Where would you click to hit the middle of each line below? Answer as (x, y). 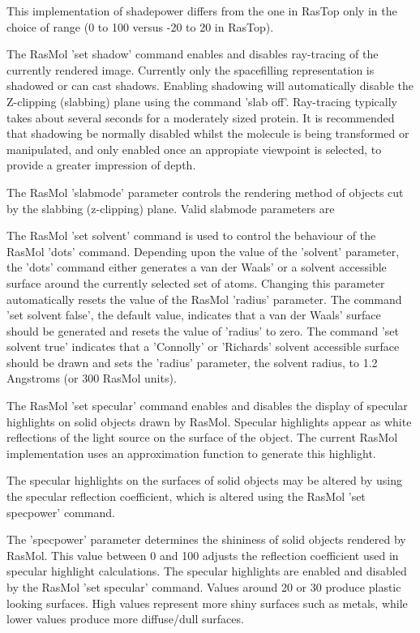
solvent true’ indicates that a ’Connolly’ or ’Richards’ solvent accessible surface (203, 346)
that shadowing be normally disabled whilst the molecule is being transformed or (208, 133)
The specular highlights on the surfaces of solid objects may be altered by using (204, 480)
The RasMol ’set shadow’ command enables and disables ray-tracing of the (193, 54)
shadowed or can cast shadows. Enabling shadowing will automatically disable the (210, 86)
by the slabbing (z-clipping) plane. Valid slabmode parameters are (171, 208)
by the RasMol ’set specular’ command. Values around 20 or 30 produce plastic (204, 587)
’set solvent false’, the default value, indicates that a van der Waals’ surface (194, 315)
